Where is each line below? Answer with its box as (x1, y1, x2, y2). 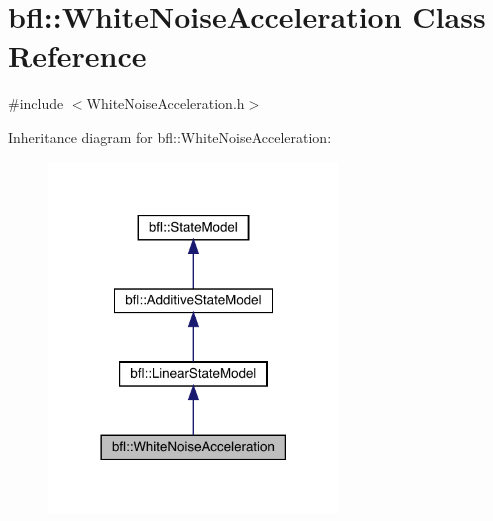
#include (8, 93, 64, 114)
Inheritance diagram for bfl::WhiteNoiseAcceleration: (8, 126, 332, 147)
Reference (8, 35, 147, 76)
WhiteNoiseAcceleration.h (86, 93, 245, 114)
